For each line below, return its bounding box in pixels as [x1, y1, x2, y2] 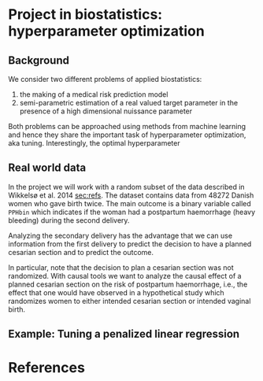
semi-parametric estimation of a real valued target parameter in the [19, 98, 239, 107]
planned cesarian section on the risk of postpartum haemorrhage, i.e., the [8, 279, 248, 289]
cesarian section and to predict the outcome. [8, 247, 154, 257]
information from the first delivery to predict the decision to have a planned [8, 239, 252, 249]
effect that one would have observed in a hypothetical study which [8, 287, 224, 297]
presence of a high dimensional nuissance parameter [19, 106, 193, 116]
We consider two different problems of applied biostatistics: [8, 75, 202, 83]
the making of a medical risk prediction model [19, 90, 169, 99]
